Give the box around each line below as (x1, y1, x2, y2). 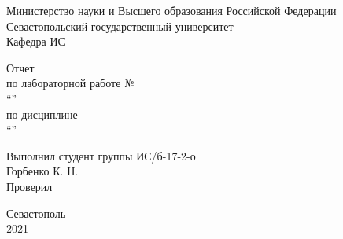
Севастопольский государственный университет (6, 17, 234, 34)
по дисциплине (6, 105, 78, 122)
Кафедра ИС (6, 33, 65, 50)
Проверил (6, 178, 53, 194)
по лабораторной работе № (6, 75, 135, 91)
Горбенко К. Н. (6, 163, 79, 179)
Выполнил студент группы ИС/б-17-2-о (6, 147, 196, 164)
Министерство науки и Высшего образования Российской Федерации (6, 2, 337, 18)
